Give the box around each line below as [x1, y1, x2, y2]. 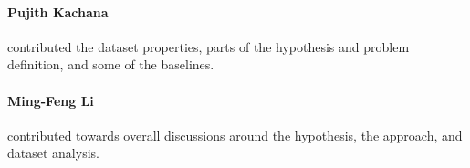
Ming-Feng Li [7, 90, 94, 110]
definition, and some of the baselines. [7, 55, 214, 74]
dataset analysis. [7, 143, 99, 163]
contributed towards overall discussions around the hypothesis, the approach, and [7, 125, 463, 144]
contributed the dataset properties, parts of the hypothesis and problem [7, 37, 410, 56]
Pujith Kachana [7, 2, 109, 21]
